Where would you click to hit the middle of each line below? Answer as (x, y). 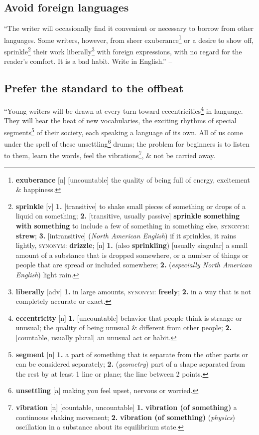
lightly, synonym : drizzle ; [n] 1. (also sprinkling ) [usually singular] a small (132, 245)
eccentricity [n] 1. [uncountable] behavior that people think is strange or (129, 318)
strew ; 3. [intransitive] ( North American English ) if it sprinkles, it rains (126, 235)
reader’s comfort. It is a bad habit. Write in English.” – (88, 61)
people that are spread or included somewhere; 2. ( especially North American (134, 265)
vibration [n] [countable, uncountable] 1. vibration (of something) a (126, 407)
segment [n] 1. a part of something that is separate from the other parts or (132, 354)
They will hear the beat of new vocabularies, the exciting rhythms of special (120, 120)
